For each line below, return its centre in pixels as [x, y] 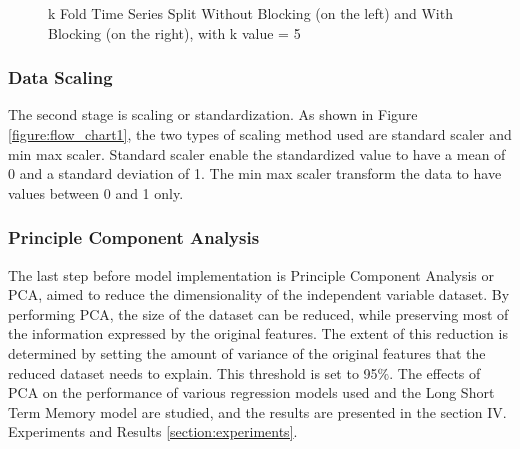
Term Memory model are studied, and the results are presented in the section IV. [257, 411]
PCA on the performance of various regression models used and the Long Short [251, 392]
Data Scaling [60, 77]
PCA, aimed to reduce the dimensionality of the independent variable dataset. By [259, 294]
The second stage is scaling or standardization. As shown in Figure [213, 114]
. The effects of [435, 372]
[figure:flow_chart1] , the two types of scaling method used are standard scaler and [260, 134]
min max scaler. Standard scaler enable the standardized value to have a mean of [257, 153]
